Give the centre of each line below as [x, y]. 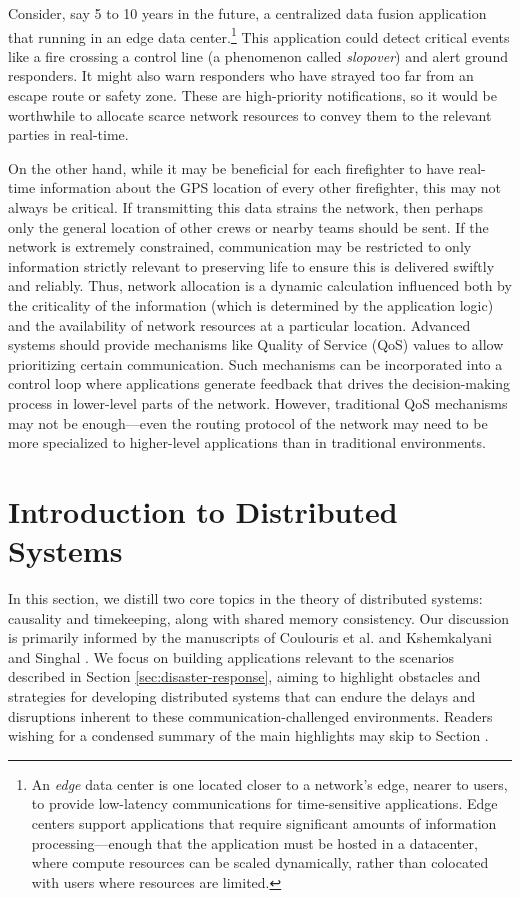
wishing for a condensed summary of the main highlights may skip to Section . [248, 735]
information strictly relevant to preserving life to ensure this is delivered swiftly [251, 265]
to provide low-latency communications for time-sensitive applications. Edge [264, 803]
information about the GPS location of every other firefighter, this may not [270, 187]
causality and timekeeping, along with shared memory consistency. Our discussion [259, 617]
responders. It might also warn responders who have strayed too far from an [241, 75]
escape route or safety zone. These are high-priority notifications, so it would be [253, 95]
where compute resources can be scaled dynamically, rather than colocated [260, 862]
